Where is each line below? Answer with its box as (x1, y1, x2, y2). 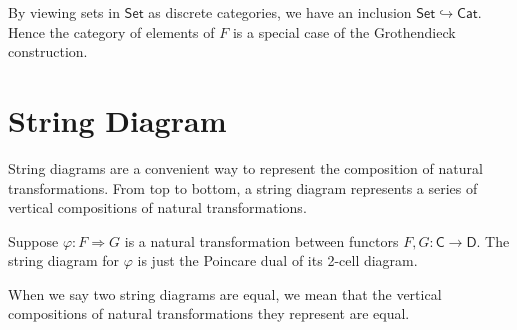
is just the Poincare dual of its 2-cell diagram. (137, 250, 418, 271)
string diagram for (8, 250, 120, 271)
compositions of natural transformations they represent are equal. (8, 303, 410, 324)
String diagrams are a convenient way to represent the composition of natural (8, 157, 483, 178)
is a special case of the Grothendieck (232, 21, 456, 42)
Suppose (8, 230, 59, 251)
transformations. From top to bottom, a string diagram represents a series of (8, 177, 478, 198)
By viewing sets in (8, 2, 120, 22)
